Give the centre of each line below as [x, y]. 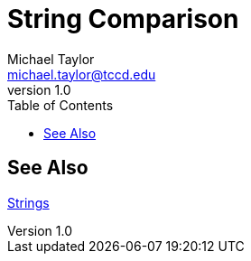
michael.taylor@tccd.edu [82, 74]
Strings [28, 202]
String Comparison [123, 19]
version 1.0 [39, 89]
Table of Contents [60, 105]
